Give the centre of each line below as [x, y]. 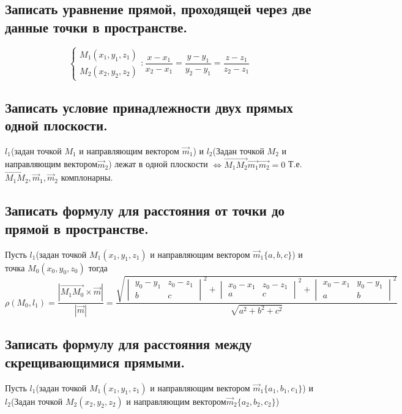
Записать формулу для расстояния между [128, 344]
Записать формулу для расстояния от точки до [145, 210]
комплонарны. [87, 177]
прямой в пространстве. [77, 228]
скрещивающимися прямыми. [95, 362]
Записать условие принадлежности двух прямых [149, 107]
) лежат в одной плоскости [158, 164]
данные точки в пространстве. [96, 27]
